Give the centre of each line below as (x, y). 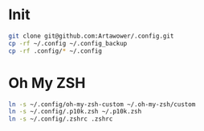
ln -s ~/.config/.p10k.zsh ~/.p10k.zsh (75, 112)
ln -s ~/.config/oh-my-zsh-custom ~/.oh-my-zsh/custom (102, 104)
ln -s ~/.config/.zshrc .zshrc (61, 119)
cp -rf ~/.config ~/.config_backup (68, 43)
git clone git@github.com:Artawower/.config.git (91, 36)
